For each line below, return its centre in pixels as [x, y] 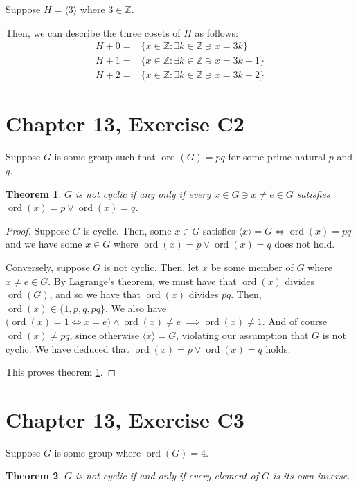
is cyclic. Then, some [127, 230]
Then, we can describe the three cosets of [93, 32]
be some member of [252, 267]
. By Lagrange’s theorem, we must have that [142, 281]
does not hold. [305, 244]
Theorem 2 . [34, 476]
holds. [278, 348]
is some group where [98, 452]
